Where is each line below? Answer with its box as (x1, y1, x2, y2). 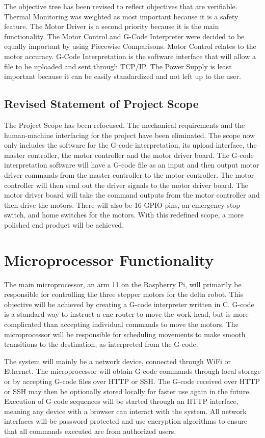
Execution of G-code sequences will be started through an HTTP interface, (4, 396, 238, 406)
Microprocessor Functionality (4, 249, 214, 270)
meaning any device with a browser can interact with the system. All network (4, 405, 247, 416)
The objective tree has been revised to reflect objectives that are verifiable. (4, 1, 237, 11)
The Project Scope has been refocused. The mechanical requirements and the (4, 119, 245, 130)
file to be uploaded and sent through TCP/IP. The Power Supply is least (4, 61, 232, 71)
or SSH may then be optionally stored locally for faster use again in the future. (4, 386, 251, 396)
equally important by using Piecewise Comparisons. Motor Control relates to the (4, 41, 256, 51)
